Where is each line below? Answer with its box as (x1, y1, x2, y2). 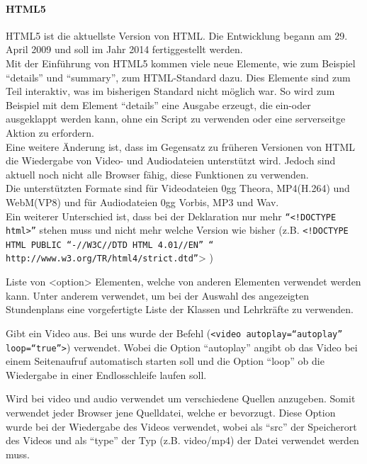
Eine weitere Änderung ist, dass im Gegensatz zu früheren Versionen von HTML (6, 139, 355, 154)
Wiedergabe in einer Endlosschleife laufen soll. (6, 367, 207, 382)
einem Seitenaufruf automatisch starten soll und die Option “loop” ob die (6, 353, 324, 368)
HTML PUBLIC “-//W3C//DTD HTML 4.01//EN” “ (6, 239, 214, 250)
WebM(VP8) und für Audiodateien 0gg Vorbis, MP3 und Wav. (6, 194, 279, 209)
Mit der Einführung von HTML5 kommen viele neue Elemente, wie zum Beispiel (6, 55, 356, 70)
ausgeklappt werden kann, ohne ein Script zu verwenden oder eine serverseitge (6, 111, 346, 126)
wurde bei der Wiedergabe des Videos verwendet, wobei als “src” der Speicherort (6, 419, 357, 434)
